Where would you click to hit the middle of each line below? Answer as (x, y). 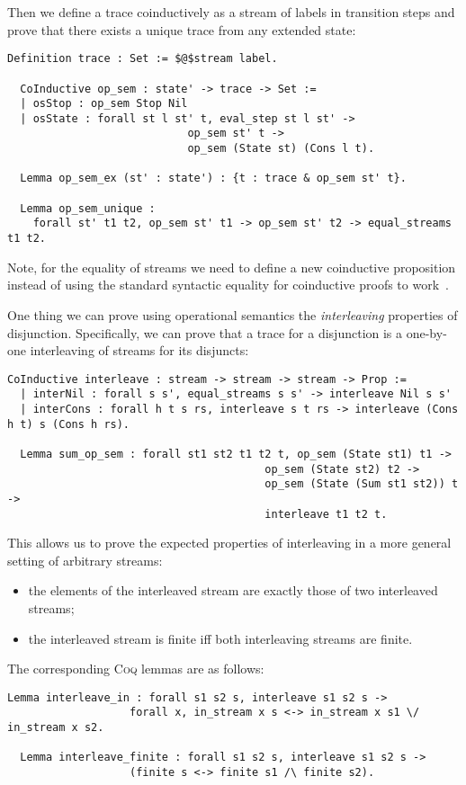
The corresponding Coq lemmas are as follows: (136, 669)
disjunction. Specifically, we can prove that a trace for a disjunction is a (205, 332)
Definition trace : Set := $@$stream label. (143, 59)
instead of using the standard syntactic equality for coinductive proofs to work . (228, 285)
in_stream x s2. (56, 728)
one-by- (426, 332)
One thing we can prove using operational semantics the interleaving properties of (233, 314)
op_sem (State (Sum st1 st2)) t (362, 484)
